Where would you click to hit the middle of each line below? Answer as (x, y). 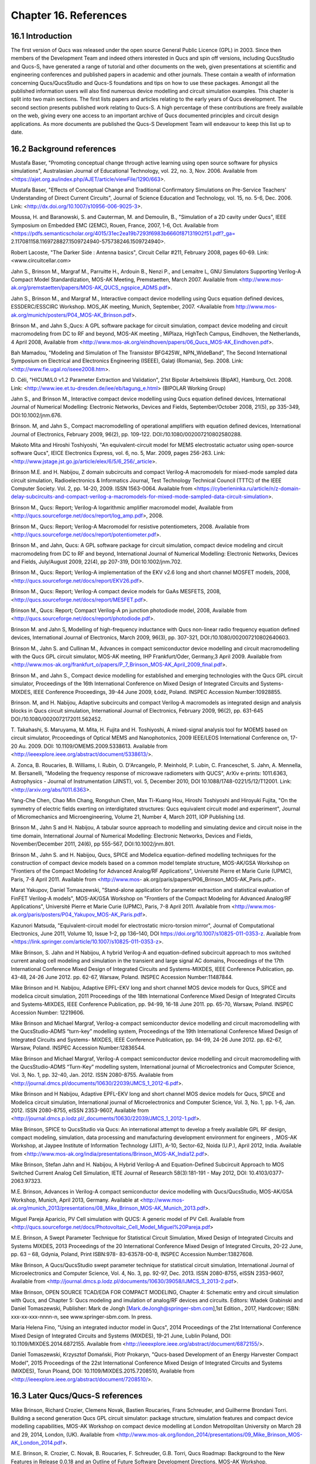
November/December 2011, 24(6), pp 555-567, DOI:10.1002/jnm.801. (93, 844)
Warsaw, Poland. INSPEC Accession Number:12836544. (78, 1048)
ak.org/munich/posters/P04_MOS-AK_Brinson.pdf (71, 315)
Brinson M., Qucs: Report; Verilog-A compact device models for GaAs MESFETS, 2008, (116, 591)
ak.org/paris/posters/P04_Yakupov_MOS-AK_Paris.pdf (77, 915)
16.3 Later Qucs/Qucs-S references (77, 1396)
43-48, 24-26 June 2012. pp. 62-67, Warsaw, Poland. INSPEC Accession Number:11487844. (122, 977)
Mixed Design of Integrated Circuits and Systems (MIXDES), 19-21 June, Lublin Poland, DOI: (121, 1336)
